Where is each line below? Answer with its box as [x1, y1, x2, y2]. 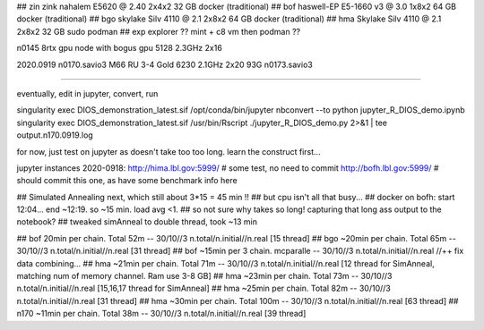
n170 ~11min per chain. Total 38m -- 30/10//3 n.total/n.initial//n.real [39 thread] [16, 309, 307, 319]
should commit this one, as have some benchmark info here [16, 175, 238, 186]
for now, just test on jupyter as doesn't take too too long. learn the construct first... [16, 146, 322, 157]
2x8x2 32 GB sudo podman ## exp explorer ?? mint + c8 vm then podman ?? [16, 26, 300, 37]
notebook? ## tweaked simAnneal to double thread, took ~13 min [16, 216, 258, 227]
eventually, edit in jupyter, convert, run [16, 88, 159, 98]
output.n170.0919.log [16, 130, 93, 140]
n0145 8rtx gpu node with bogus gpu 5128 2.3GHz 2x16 [16, 43, 223, 54]
